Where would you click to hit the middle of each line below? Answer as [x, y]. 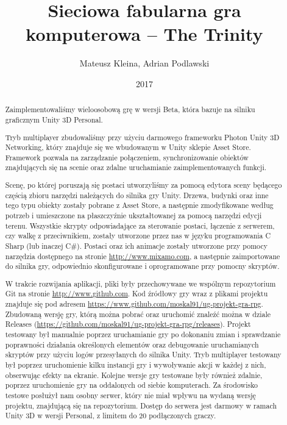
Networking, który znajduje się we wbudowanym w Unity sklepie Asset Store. [128, 147]
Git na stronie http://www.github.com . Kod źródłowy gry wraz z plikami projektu [136, 294]
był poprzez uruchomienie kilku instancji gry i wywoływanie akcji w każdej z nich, [136, 365]
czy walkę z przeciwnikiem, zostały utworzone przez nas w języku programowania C [138, 236]
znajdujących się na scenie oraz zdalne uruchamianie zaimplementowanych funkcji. [136, 167]
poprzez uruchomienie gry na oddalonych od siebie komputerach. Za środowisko [132, 385]
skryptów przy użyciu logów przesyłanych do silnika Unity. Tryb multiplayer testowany [143, 355]
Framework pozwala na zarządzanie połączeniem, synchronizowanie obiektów [127, 157]
